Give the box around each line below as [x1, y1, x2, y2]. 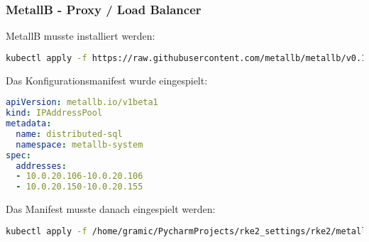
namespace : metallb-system [16, 139, 143, 150]
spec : [6, 150, 31, 160]
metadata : [6, 119, 52, 129]
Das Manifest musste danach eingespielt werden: [6, 202, 216, 216]
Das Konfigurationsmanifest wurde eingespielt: [6, 72, 208, 87]
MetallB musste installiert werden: [6, 28, 155, 43]
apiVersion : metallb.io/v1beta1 [6, 97, 158, 108]
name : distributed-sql [16, 128, 123, 139]
